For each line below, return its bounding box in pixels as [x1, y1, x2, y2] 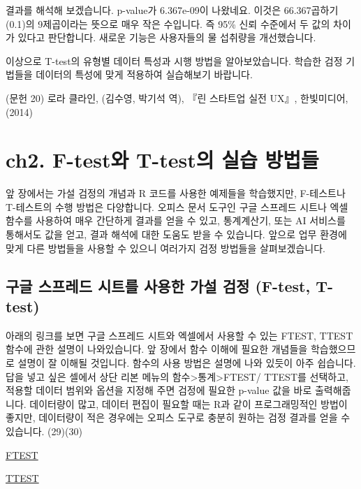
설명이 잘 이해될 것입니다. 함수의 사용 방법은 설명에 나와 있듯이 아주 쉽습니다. [17, 356, 356, 370]
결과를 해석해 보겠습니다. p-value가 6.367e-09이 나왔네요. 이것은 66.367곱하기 [6, 3, 339, 17]
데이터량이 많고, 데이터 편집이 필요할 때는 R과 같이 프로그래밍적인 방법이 [29, 396, 348, 411]
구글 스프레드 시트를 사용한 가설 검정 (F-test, [6, 275, 311, 296]
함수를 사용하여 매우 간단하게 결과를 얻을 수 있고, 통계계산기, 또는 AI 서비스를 [6, 213, 346, 228]
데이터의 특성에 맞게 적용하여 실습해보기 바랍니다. [36, 67, 253, 82]
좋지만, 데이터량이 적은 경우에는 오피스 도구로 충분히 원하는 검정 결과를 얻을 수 [6, 410, 351, 425]
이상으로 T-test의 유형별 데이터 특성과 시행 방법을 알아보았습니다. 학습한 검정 [6, 53, 343, 68]
